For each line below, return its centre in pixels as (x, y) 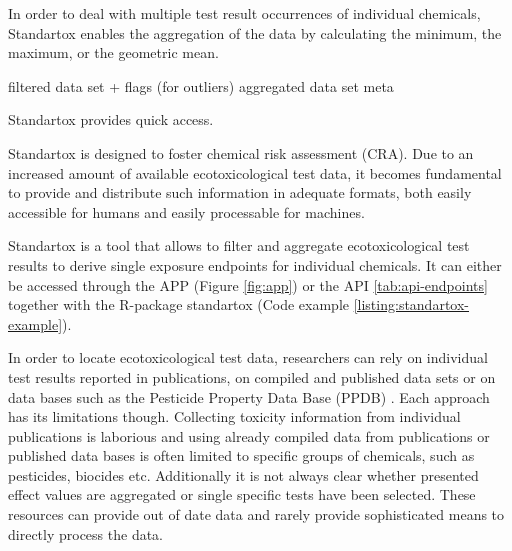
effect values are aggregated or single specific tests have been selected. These (242, 494)
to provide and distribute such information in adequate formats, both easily (240, 192)
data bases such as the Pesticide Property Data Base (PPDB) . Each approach (249, 396)
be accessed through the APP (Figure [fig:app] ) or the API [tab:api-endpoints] (248, 284)
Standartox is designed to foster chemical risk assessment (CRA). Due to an (241, 152)
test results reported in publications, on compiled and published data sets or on (252, 376)
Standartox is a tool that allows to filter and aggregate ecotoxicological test (239, 245)
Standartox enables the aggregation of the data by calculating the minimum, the (255, 32)
